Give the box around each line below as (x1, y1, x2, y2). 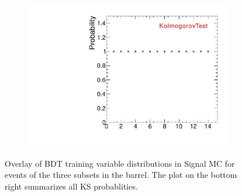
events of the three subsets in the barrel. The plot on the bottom (5, 169, 237, 181)
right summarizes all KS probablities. (5, 180, 138, 192)
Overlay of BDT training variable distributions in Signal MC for (5, 157, 235, 169)
